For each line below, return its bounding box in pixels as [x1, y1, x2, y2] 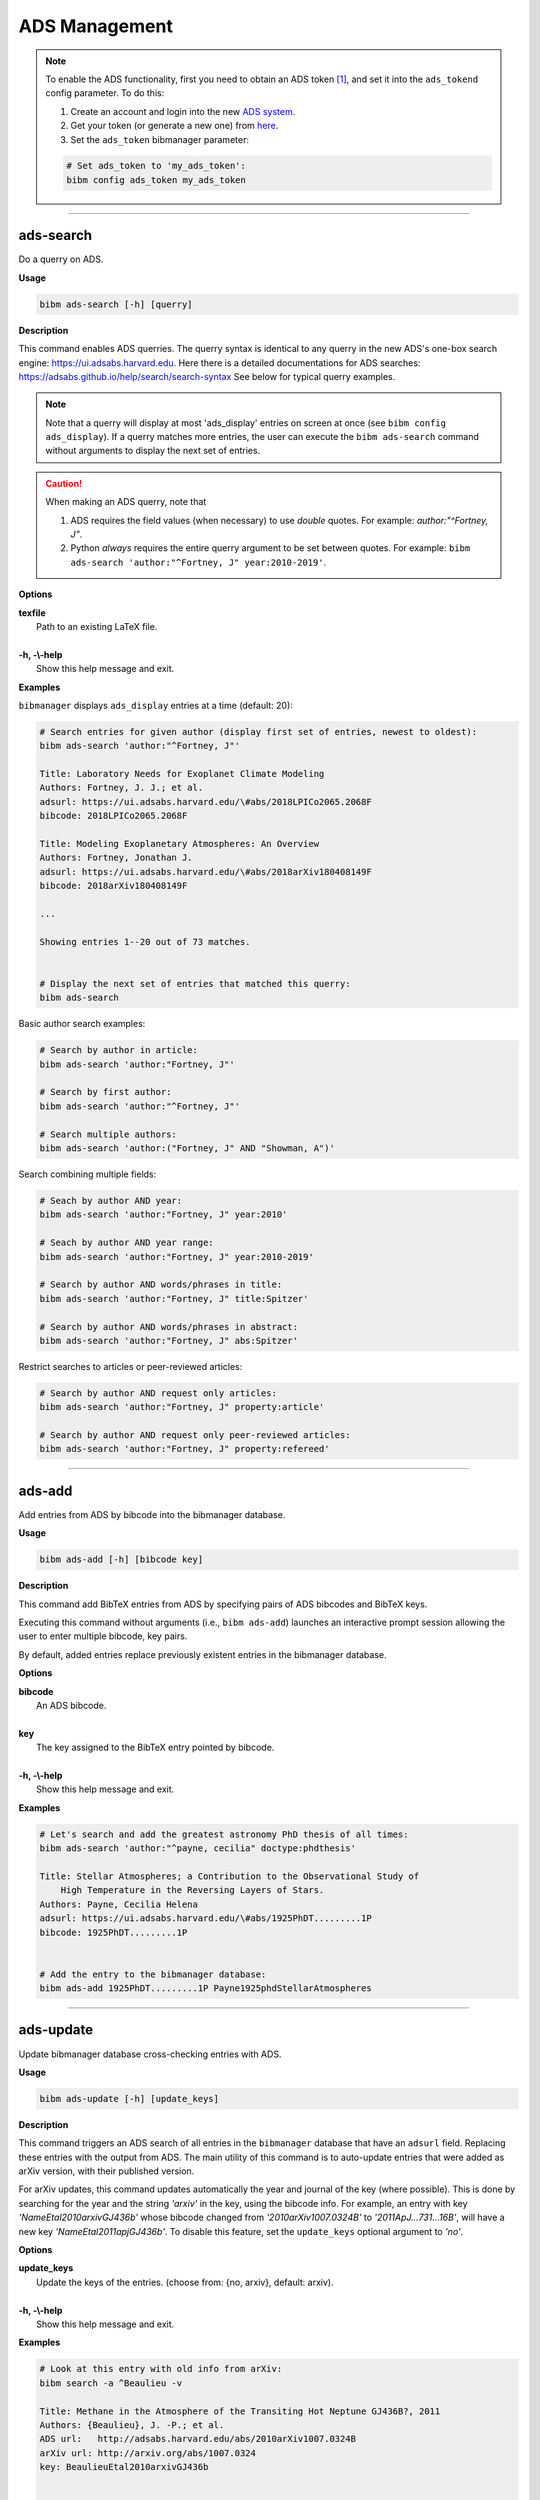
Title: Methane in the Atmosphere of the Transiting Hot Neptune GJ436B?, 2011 [39, 2405, 441, 2417]
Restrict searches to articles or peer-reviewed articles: [18, 1360, 243, 1372]
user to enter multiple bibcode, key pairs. [18, 1630, 188, 1642]
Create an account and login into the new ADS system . [70, 105, 296, 117]
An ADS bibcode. [36, 1700, 107, 1712]
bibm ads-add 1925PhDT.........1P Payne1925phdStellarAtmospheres [39, 1983, 372, 1994]
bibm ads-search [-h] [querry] [39, 298, 194, 310]
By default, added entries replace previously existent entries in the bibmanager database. [18, 1648, 387, 1660]
